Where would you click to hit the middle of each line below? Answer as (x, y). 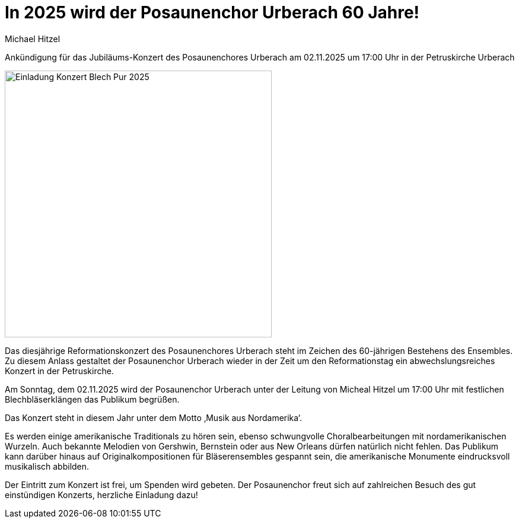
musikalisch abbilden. (47, 466)
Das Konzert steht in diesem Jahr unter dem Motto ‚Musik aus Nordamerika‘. (154, 417)
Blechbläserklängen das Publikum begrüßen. (92, 399)
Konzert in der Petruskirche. (59, 371)
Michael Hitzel (33, 39)
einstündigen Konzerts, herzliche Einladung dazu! (101, 495)
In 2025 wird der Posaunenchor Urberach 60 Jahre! (212, 12)
